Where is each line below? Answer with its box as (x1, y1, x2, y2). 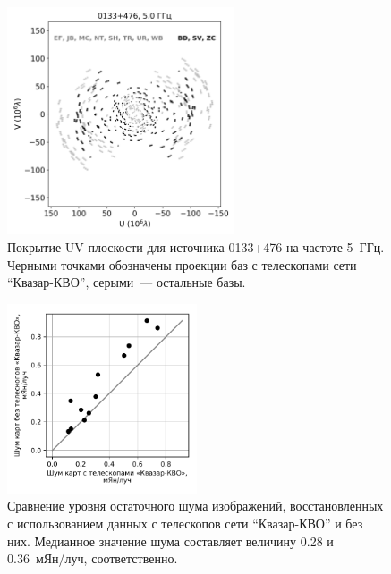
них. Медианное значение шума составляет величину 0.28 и (7, 531, 334, 550)
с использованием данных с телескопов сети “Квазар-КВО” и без (7, 513, 363, 532)
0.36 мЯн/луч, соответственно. (7, 549, 178, 568)
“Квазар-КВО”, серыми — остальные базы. (7, 273, 246, 291)
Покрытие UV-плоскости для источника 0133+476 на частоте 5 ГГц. (7, 237, 385, 256)
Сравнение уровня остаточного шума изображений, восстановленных (7, 496, 384, 515)
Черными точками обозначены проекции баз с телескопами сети (7, 255, 357, 274)
